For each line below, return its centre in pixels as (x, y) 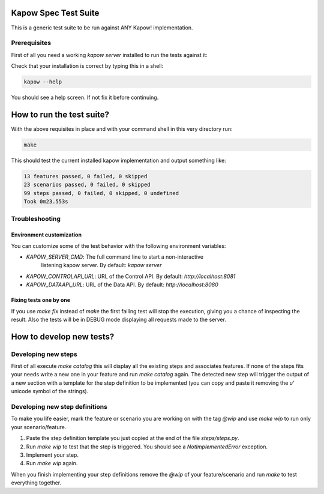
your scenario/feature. (39, 427)
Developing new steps (44, 354)
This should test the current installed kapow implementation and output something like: (118, 160)
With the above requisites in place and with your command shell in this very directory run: (122, 128)
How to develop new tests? (63, 336)
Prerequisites (31, 43)
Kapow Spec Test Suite (55, 13)
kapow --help (43, 82)
